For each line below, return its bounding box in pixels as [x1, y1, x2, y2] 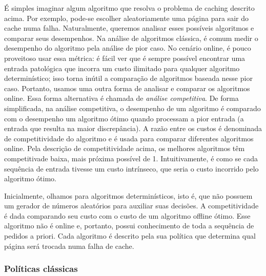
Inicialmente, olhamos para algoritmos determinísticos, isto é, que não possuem [4, 190, 253, 201]
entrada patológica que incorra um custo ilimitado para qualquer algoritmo [4, 62, 240, 73]
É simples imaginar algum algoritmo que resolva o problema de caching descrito [4, 3, 255, 13]
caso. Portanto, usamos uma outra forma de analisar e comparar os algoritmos [4, 82, 250, 93]
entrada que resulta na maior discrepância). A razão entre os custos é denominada [4, 123, 262, 134]
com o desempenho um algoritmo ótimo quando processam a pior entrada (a [4, 113, 244, 123]
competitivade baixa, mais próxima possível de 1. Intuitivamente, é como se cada [4, 153, 258, 163]
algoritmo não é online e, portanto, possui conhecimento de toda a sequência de [4, 220, 254, 231]
